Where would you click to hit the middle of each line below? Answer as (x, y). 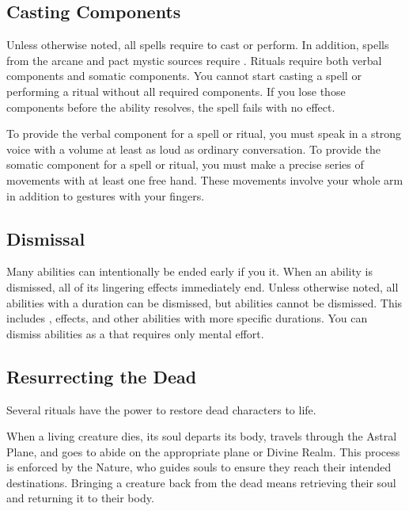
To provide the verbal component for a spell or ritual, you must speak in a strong (204, 133)
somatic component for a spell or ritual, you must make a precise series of (185, 164)
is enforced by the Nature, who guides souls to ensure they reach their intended (199, 467)
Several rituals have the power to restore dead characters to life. (161, 409)
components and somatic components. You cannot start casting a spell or (184, 76)
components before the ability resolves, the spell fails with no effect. (171, 107)
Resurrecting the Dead (102, 376)
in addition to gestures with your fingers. (106, 195)
